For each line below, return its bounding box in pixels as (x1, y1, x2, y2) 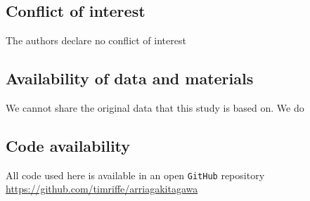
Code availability (6, 134, 131, 156)
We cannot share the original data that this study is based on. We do (6, 100, 304, 115)
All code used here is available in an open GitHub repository (6, 167, 265, 182)
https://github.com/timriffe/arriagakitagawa (6, 181, 198, 196)
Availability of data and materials (6, 67, 254, 89)
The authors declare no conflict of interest (6, 33, 186, 48)
